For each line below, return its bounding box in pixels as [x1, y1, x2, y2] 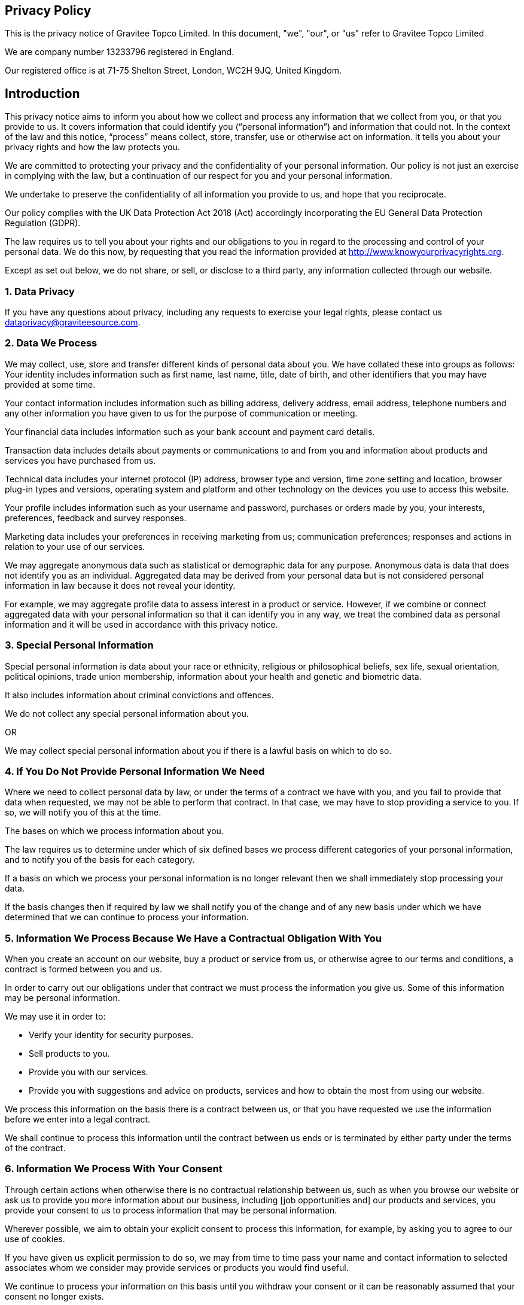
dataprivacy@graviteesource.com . [5, 317, 141, 328]
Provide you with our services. [29, 1067, 148, 1078]
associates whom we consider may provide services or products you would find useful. [5, 1262, 349, 1273]
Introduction [5, 86, 80, 101]
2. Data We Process [5, 337, 98, 349]
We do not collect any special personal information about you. [5, 708, 249, 719]
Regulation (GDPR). [5, 218, 81, 229]
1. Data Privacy [5, 285, 75, 297]
